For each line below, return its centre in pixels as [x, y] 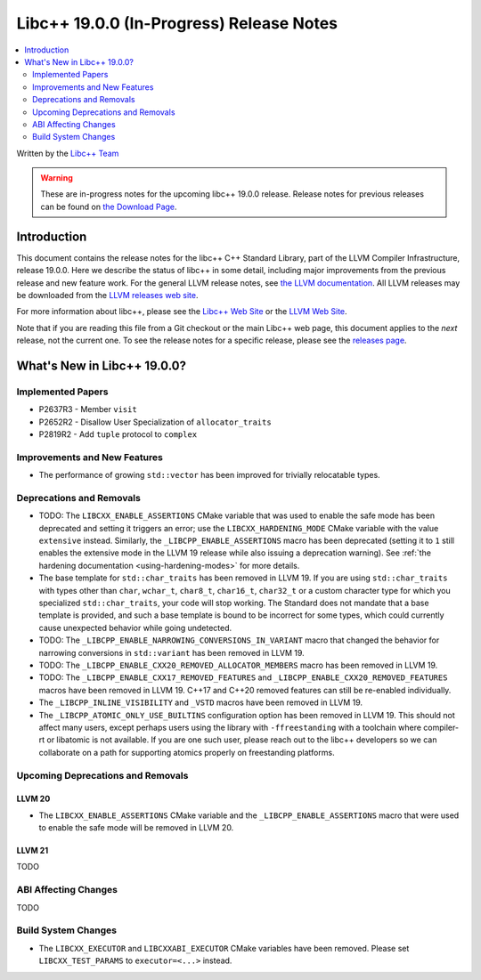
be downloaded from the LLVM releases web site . [107, 295]
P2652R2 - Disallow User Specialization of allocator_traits [155, 422]
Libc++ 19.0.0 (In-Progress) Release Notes [177, 23]
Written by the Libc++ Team [68, 153]
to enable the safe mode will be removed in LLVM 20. [136, 828]
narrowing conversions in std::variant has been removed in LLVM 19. [171, 652]
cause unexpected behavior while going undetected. [135, 628]
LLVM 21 [33, 851]
